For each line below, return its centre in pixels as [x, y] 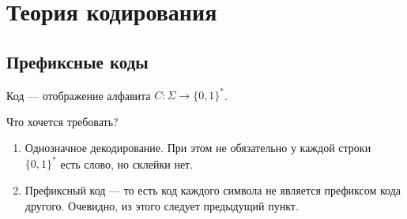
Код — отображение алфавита [79, 95]
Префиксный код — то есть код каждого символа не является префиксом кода [213, 189]
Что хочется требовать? [62, 121]
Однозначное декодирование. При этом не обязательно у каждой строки [198, 148]
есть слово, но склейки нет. [127, 163]
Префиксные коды [77, 61]
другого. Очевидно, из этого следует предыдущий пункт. [162, 205]
